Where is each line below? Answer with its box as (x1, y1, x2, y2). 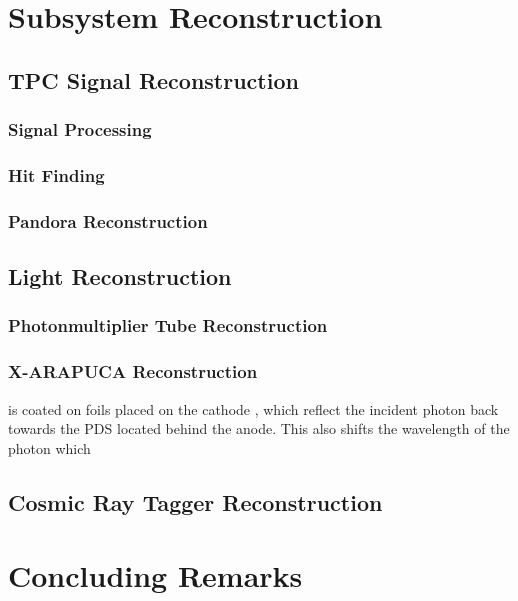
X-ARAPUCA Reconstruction (8, 359, 258, 384)
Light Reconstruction (8, 261, 232, 292)
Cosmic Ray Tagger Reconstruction (8, 486, 383, 517)
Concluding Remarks (8, 555, 303, 596)
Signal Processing (8, 117, 152, 142)
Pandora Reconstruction (8, 208, 208, 233)
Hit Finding (8, 162, 105, 187)
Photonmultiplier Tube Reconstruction (8, 313, 328, 338)
